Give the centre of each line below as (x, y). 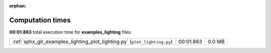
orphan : (18, 6)
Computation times (40, 20)
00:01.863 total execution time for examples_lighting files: (71, 32)
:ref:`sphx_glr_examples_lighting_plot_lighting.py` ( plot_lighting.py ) (93, 41)
